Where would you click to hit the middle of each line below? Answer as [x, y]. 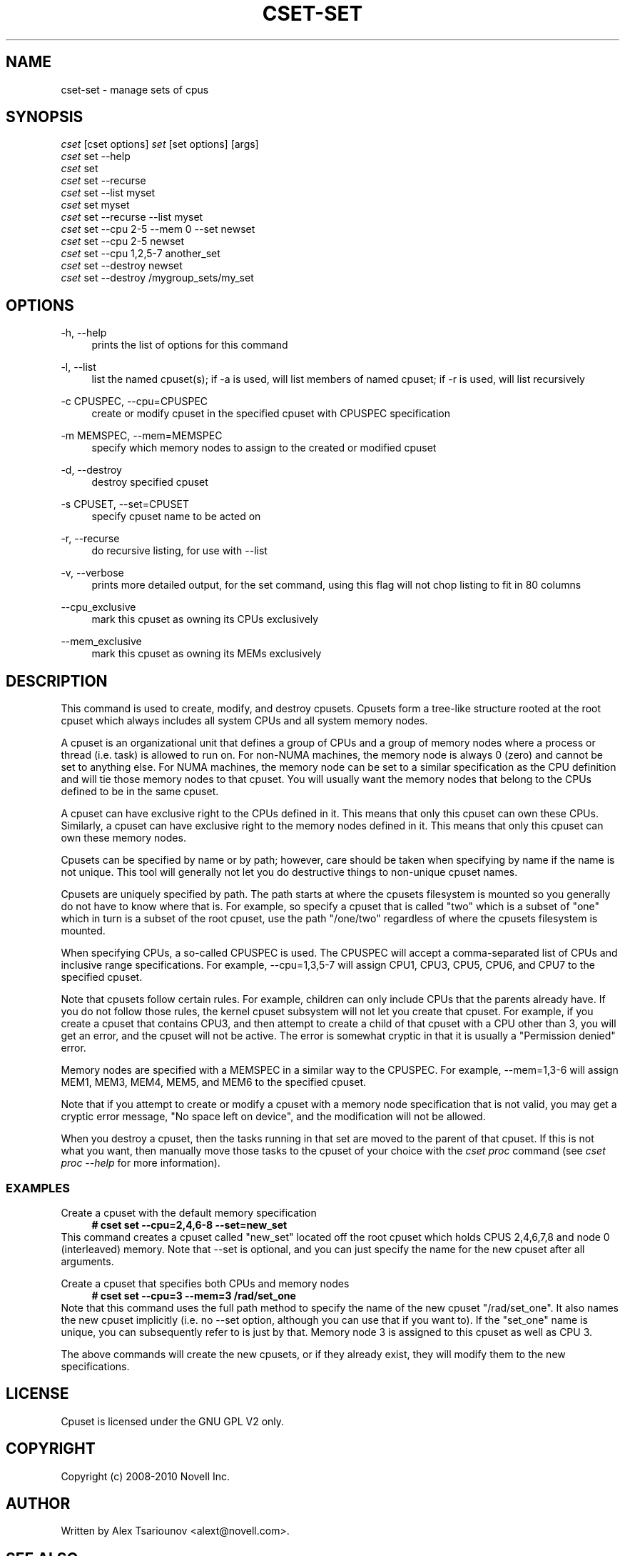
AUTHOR [38, 1503]
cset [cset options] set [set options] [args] [160, 144]
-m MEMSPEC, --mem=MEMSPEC [142, 436]
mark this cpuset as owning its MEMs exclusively [207, 654]
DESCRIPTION [57, 681]
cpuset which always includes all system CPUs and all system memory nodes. [244, 721]
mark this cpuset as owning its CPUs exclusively [205, 619]
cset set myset [95, 205]
